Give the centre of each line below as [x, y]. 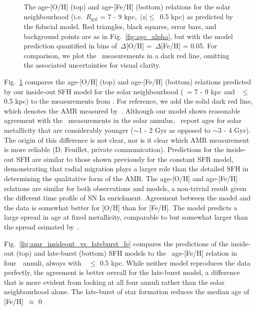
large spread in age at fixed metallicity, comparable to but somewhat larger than [126, 217]
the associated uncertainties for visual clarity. [92, 65]
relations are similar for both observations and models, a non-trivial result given [125, 188]
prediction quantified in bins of [70, 46]
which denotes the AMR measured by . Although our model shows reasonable [122, 110]
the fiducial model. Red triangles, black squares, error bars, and [120, 26]
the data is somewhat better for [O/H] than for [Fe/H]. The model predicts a [121, 207]
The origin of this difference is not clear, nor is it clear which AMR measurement [127, 139]
